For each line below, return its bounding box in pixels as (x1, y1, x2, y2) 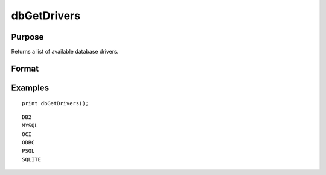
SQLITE (22, 156, 42, 162)
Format (11, 63, 39, 73)
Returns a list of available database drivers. (11, 48, 119, 55)
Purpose (11, 32, 44, 42)
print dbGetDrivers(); (22, 100, 89, 107)
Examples (11, 82, 50, 93)
